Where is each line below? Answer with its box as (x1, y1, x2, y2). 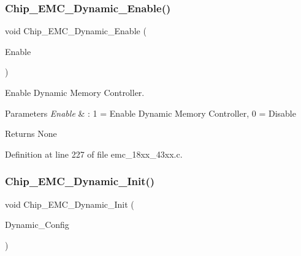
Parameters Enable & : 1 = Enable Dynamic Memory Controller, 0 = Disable (5, 106, 296, 119)
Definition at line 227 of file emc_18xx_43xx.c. (5, 147, 183, 160)
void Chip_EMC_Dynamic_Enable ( (5, 24, 147, 37)
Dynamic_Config (5, 218, 69, 231)
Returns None (5, 127, 57, 140)
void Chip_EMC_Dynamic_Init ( (5, 197, 134, 210)
